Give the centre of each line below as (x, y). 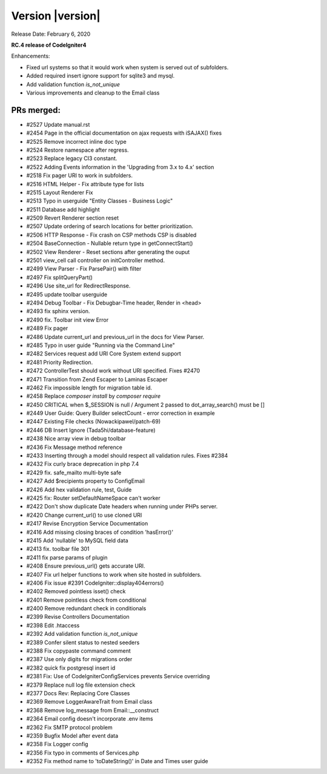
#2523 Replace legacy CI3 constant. (72, 158)
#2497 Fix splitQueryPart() (60, 277)
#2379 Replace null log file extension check (81, 685)
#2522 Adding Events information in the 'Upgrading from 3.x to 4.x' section (120, 167)
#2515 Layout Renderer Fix (60, 192)
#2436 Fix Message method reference (74, 447)
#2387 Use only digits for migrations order (79, 659)
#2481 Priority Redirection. (60, 362)
